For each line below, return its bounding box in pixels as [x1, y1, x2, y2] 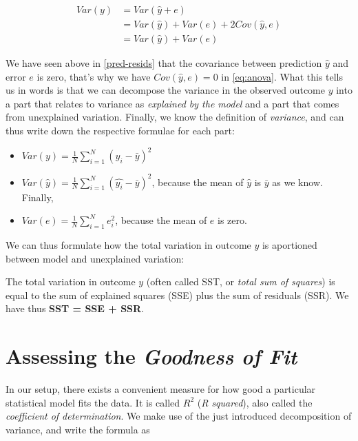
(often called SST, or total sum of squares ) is [146, 274, 335, 289]
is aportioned [262, 238, 317, 252]
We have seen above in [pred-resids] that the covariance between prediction [6, 56, 322, 70]
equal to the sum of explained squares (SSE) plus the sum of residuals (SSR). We [6, 287, 349, 302]
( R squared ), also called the [197, 395, 313, 409]
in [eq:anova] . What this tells [221, 69, 344, 83]
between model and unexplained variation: [6, 251, 185, 265]
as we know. [272, 174, 323, 189]
